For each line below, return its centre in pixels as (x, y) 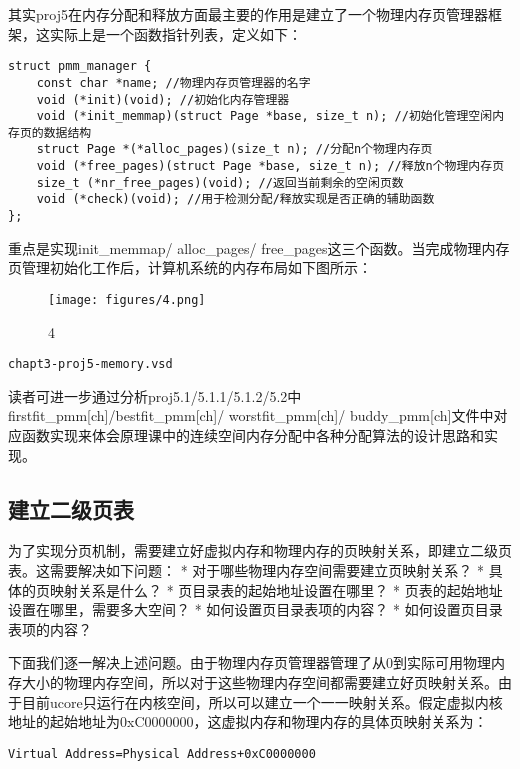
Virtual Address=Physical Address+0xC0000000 (162, 753)
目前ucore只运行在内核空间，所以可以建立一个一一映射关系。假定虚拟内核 (262, 701)
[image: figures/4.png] (127, 299)
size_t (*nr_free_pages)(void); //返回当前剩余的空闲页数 (220, 182)
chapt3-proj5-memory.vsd (90, 364)
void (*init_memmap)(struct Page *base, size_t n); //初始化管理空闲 (264, 116)
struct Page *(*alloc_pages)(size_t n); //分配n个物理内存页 (234, 149)
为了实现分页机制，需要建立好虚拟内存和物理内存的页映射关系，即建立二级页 (260, 550)
